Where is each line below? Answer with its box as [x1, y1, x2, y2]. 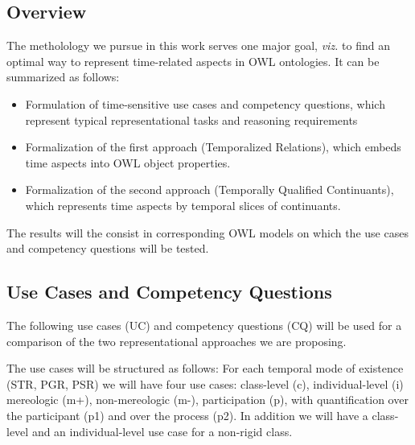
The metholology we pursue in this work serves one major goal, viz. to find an [6, 37, 390, 54]
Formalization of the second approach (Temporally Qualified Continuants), [25, 181, 394, 198]
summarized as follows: [6, 68, 120, 85]
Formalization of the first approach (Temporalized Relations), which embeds [25, 138, 401, 155]
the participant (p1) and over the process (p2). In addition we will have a [6, 406, 368, 423]
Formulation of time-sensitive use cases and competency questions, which [25, 95, 385, 112]
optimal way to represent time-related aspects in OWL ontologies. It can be [6, 52, 380, 69]
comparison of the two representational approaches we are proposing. [6, 332, 347, 349]
